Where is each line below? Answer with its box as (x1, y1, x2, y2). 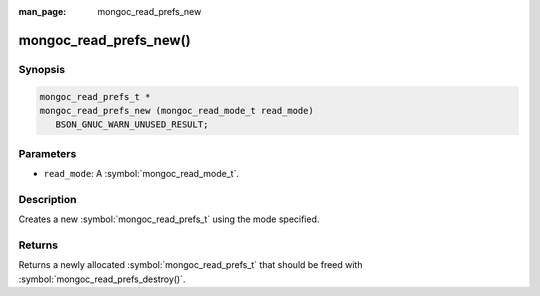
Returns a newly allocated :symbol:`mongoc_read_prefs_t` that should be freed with (18, 259, 363, 271)
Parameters (18, 146, 77, 160)
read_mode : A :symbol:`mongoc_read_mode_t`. (43, 168, 240, 180)
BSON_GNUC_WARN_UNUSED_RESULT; (55, 119, 209, 130)
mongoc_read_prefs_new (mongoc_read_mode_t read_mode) (39, 105, 314, 116)
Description (18, 192, 77, 206)
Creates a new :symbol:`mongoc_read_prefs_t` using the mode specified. (18, 213, 320, 225)
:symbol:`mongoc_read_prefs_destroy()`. (18, 273, 186, 285)
